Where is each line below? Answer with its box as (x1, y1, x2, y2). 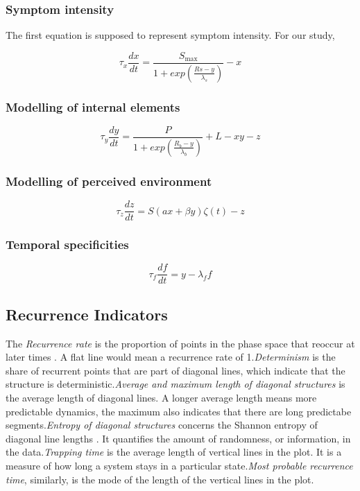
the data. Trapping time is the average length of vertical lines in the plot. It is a (6, 445, 342, 459)
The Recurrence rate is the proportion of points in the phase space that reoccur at (6, 336, 355, 350)
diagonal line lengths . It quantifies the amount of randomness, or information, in (6, 431, 351, 445)
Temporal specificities (6, 236, 129, 253)
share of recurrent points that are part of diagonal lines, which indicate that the (6, 363, 345, 377)
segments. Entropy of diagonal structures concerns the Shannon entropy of (6, 417, 318, 432)
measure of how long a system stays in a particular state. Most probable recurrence (6, 458, 353, 472)
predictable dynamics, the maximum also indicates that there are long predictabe (6, 404, 352, 418)
